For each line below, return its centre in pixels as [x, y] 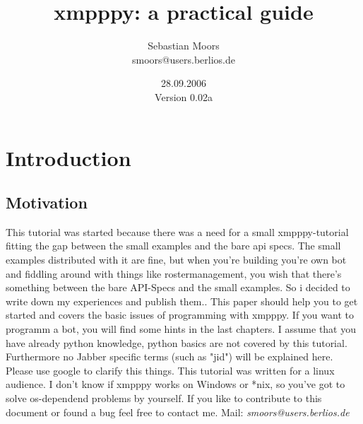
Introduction [69, 157]
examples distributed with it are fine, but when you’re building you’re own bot [176, 260]
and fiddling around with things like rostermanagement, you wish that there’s [174, 273]
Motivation [47, 202]
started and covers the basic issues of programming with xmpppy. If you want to [180, 315]
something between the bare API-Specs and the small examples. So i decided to [178, 287]
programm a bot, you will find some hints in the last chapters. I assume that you [181, 329]
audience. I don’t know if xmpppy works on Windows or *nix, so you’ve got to [175, 384]
